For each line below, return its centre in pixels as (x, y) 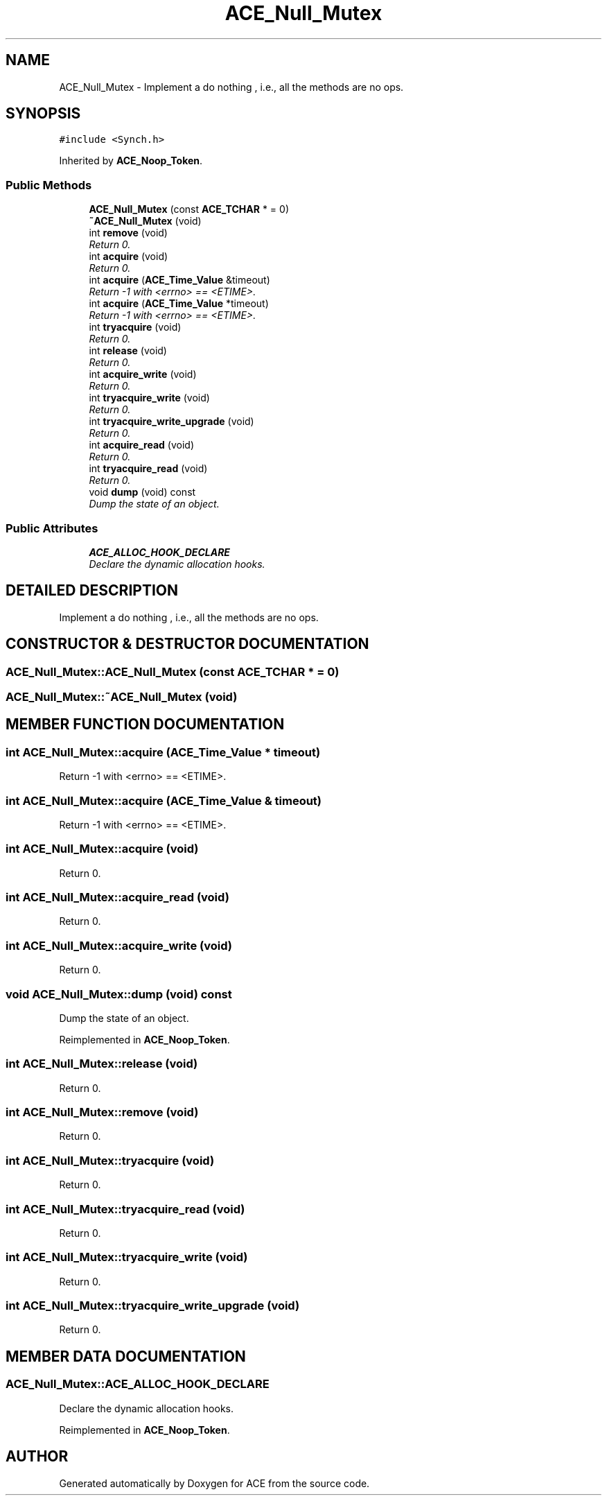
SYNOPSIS (43, 114)
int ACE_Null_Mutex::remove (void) (102, 1112)
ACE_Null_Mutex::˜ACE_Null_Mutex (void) (122, 697)
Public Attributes (52, 528)
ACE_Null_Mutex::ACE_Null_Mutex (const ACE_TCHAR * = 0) (173, 671)
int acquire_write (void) (143, 374)
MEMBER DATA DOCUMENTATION (126, 1356)
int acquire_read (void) (142, 445)
